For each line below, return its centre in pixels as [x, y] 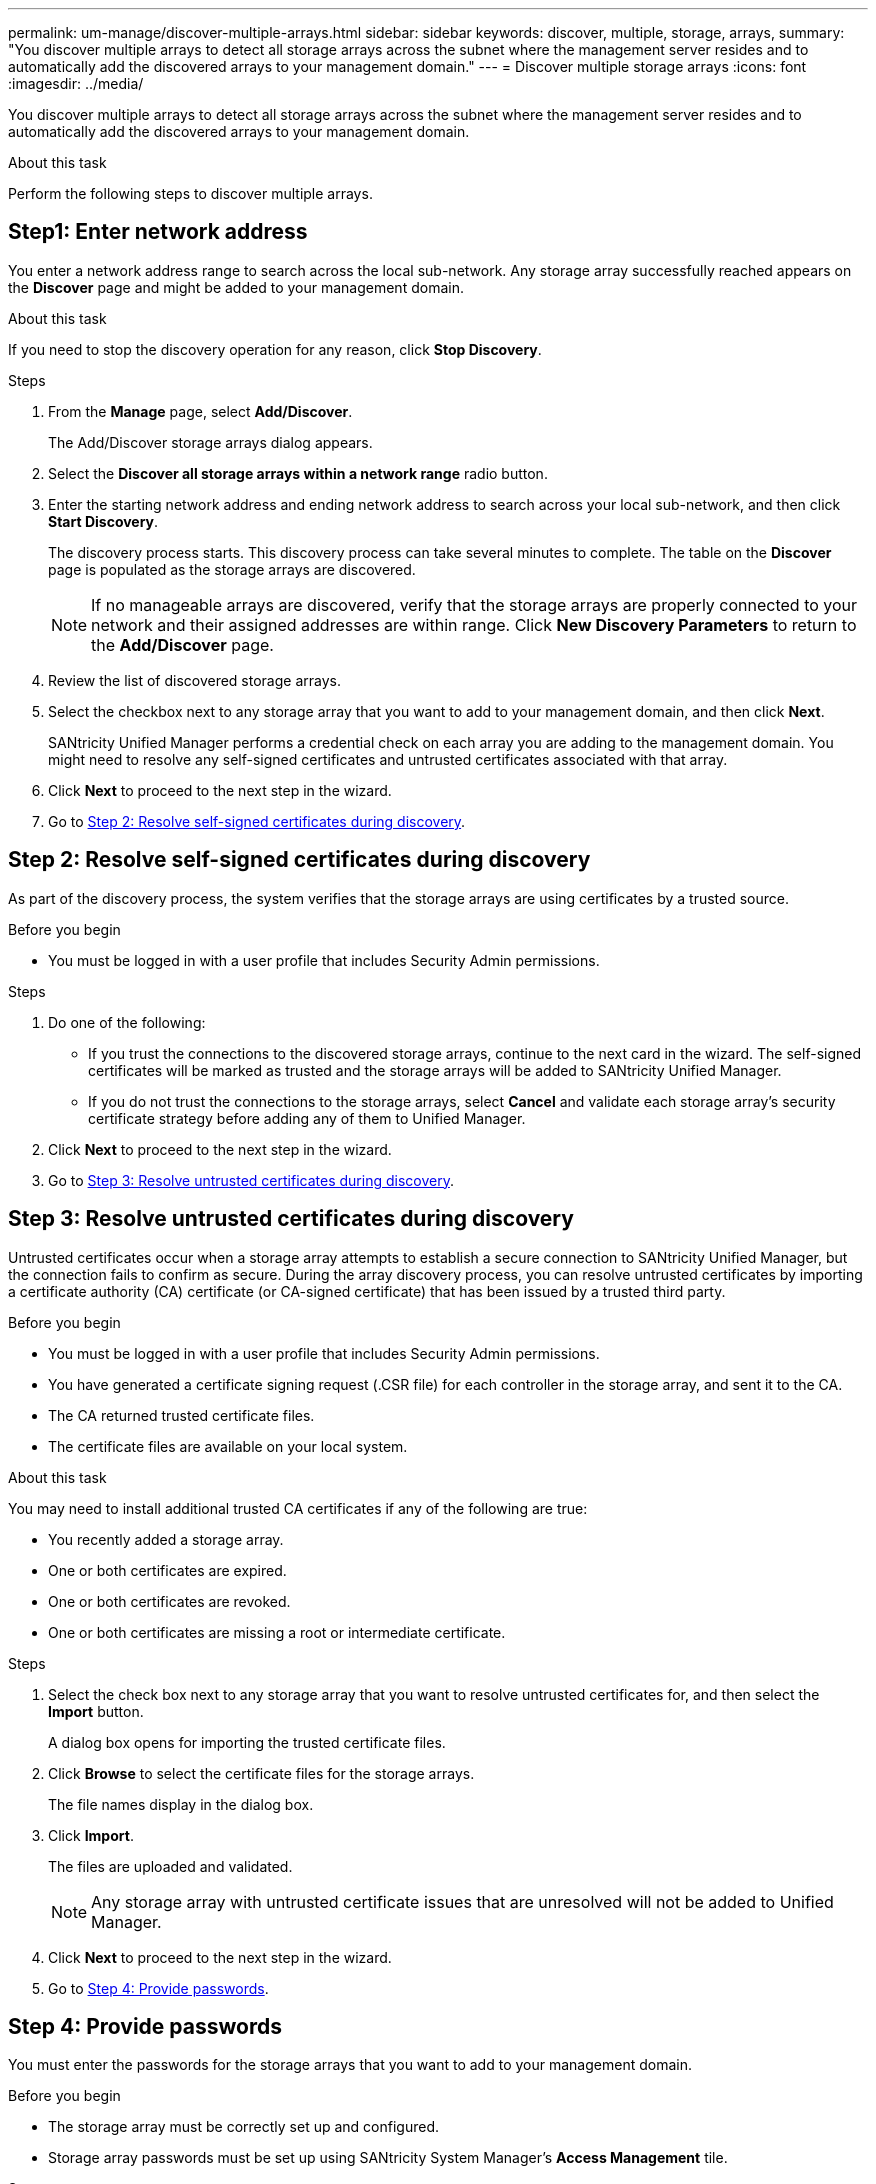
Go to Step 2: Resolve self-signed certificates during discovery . [257, 821]
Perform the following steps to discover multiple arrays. [190, 193]
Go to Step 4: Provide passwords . [158, 1988]
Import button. [96, 1711]
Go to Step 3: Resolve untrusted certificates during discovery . [251, 1180]
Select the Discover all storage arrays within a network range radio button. [298, 473]
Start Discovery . [103, 521]
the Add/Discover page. [182, 644]
